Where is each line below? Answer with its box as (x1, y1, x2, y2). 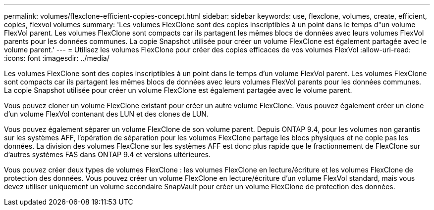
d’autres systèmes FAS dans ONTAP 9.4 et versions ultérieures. (4, 150, 211, 159)
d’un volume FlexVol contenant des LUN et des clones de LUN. (4, 110, 209, 118)
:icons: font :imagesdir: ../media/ (4, 54, 109, 62)
